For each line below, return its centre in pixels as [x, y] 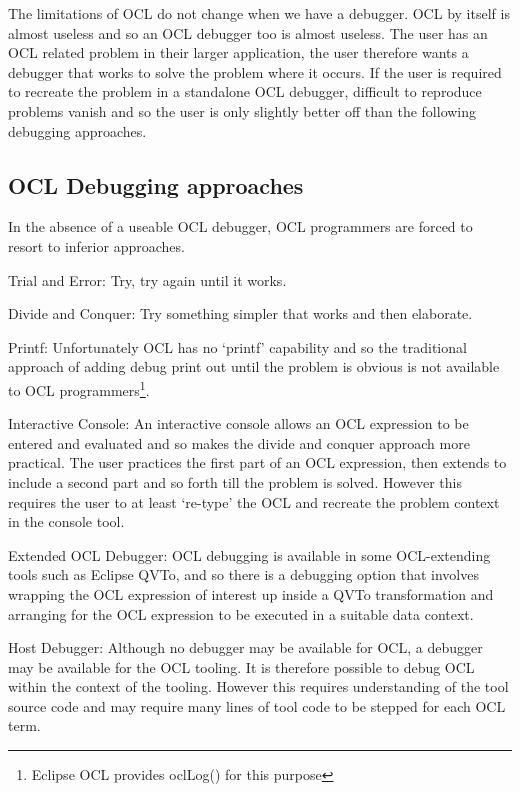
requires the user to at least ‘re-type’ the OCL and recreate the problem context [254, 501]
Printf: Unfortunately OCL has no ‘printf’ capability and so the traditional [237, 346]
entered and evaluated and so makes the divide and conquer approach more [239, 442]
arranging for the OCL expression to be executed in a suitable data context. [241, 613]
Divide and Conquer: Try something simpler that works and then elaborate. [240, 313]
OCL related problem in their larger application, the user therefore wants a [238, 52]
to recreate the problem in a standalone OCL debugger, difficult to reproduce [245, 91]
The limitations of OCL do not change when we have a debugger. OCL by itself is [259, 13]
